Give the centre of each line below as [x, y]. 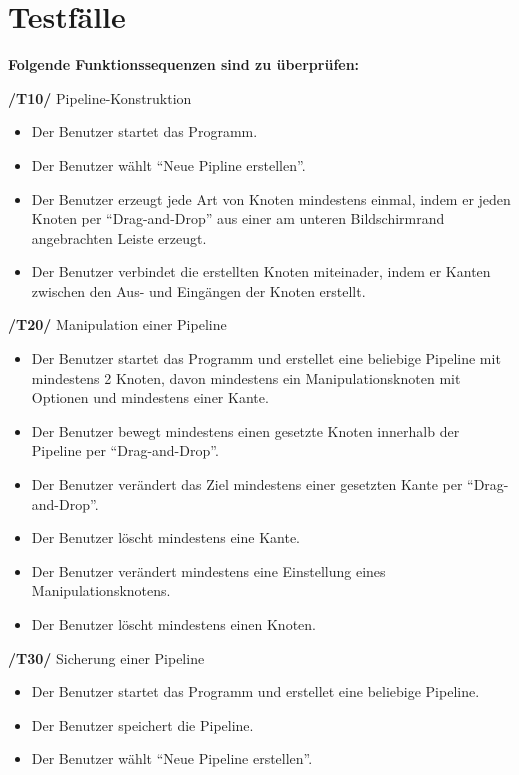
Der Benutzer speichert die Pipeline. [142, 724]
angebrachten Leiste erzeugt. [119, 237]
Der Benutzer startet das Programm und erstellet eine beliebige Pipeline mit [266, 358]
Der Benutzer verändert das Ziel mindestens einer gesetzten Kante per [247, 484]
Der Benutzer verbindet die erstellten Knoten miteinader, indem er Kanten [261, 271]
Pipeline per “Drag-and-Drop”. [125, 450]
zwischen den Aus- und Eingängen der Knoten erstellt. [198, 290]
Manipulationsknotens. [101, 590]
